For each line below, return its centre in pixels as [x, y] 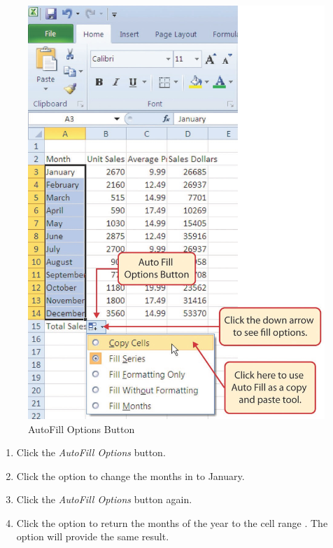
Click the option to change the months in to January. [130, 475]
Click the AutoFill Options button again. [104, 499]
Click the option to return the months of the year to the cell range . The [172, 522]
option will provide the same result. [93, 536]
